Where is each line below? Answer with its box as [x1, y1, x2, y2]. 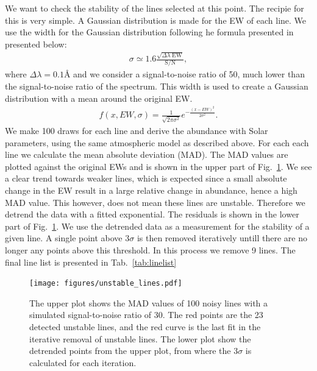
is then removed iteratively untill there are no [137, 231, 307, 244]
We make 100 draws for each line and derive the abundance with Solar [5, 124, 268, 137]
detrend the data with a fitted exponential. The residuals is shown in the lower [5, 208, 299, 221]
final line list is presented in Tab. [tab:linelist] [5, 255, 177, 268]
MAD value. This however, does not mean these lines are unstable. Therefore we [5, 196, 305, 208]
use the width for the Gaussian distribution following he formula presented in [5, 26, 294, 38]
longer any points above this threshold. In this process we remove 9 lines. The [5, 244, 296, 256]
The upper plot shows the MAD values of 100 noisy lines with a [29, 296, 268, 309]
